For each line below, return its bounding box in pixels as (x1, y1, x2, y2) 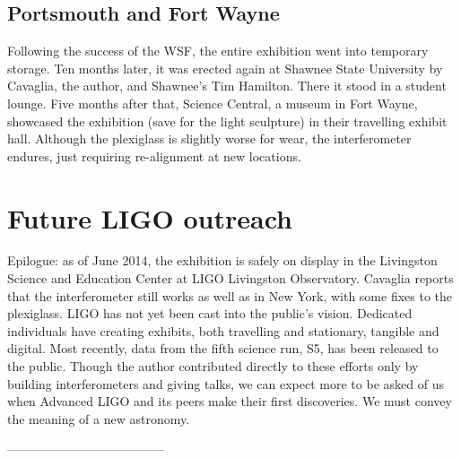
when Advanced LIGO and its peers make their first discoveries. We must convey (7, 392, 452, 410)
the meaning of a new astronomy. (7, 409, 190, 428)
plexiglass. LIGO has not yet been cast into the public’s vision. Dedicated (7, 304, 413, 323)
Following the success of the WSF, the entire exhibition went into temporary (7, 41, 429, 60)
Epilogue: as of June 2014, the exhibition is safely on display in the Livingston (7, 251, 438, 270)
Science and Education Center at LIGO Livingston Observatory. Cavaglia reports (7, 269, 454, 288)
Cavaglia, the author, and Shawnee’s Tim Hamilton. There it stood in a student (7, 76, 447, 95)
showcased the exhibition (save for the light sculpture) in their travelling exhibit (7, 111, 448, 130)
